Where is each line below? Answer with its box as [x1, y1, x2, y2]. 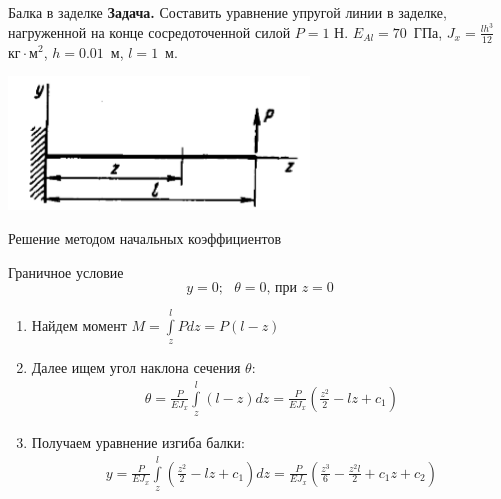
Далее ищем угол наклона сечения [31, 357, 241, 378]
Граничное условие [8, 261, 124, 282]
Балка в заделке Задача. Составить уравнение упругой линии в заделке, [8, 2, 447, 22]
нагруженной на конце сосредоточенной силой [8, 21, 291, 42]
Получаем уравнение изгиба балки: [31, 432, 245, 453]
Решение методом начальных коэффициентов [8, 227, 282, 248]
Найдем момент [31, 314, 127, 335]
